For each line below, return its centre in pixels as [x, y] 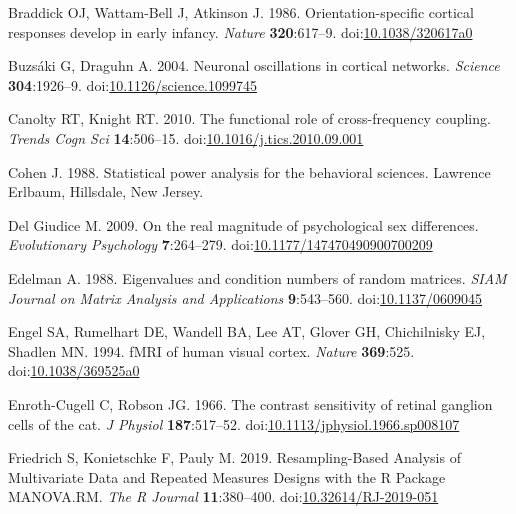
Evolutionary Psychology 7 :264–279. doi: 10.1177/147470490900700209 [220, 244]
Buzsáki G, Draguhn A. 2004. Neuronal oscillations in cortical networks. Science [254, 65]
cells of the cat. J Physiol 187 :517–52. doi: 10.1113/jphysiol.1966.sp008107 [234, 423]
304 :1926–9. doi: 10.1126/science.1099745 [133, 84]
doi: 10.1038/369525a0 [74, 370]
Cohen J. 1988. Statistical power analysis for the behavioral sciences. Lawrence [249, 171]
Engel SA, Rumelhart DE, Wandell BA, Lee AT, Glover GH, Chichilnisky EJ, [247, 331]
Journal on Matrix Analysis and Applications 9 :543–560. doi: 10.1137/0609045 [245, 297]
